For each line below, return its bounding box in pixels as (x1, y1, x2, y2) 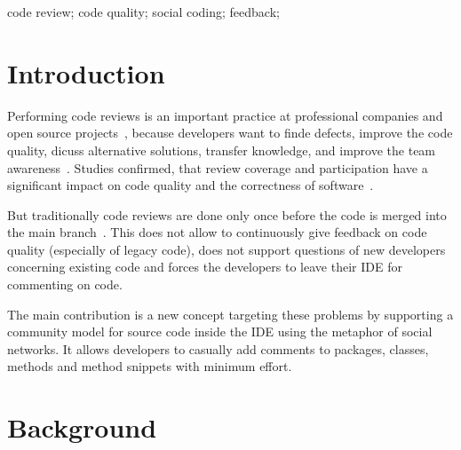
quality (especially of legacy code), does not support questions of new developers (7, 240, 446, 258)
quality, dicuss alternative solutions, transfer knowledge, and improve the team (7, 140, 436, 159)
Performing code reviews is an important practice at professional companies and (7, 106, 443, 124)
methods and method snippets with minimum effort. (7, 357, 292, 375)
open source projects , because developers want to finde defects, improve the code (7, 123, 453, 142)
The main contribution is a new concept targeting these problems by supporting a (7, 304, 454, 323)
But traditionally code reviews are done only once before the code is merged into (7, 205, 447, 224)
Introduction (7, 54, 165, 91)
